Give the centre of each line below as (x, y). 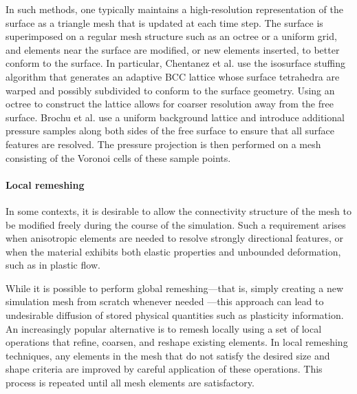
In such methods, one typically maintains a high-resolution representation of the (174, 9)
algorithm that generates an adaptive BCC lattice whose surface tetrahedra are (173, 76)
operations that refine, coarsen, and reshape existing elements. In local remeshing (177, 342)
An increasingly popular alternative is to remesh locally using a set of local (164, 328)
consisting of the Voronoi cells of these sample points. (118, 157)
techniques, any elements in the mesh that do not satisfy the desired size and (168, 355)
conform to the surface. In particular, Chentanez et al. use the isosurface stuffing (176, 63)
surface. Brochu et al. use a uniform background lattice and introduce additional (175, 117)
